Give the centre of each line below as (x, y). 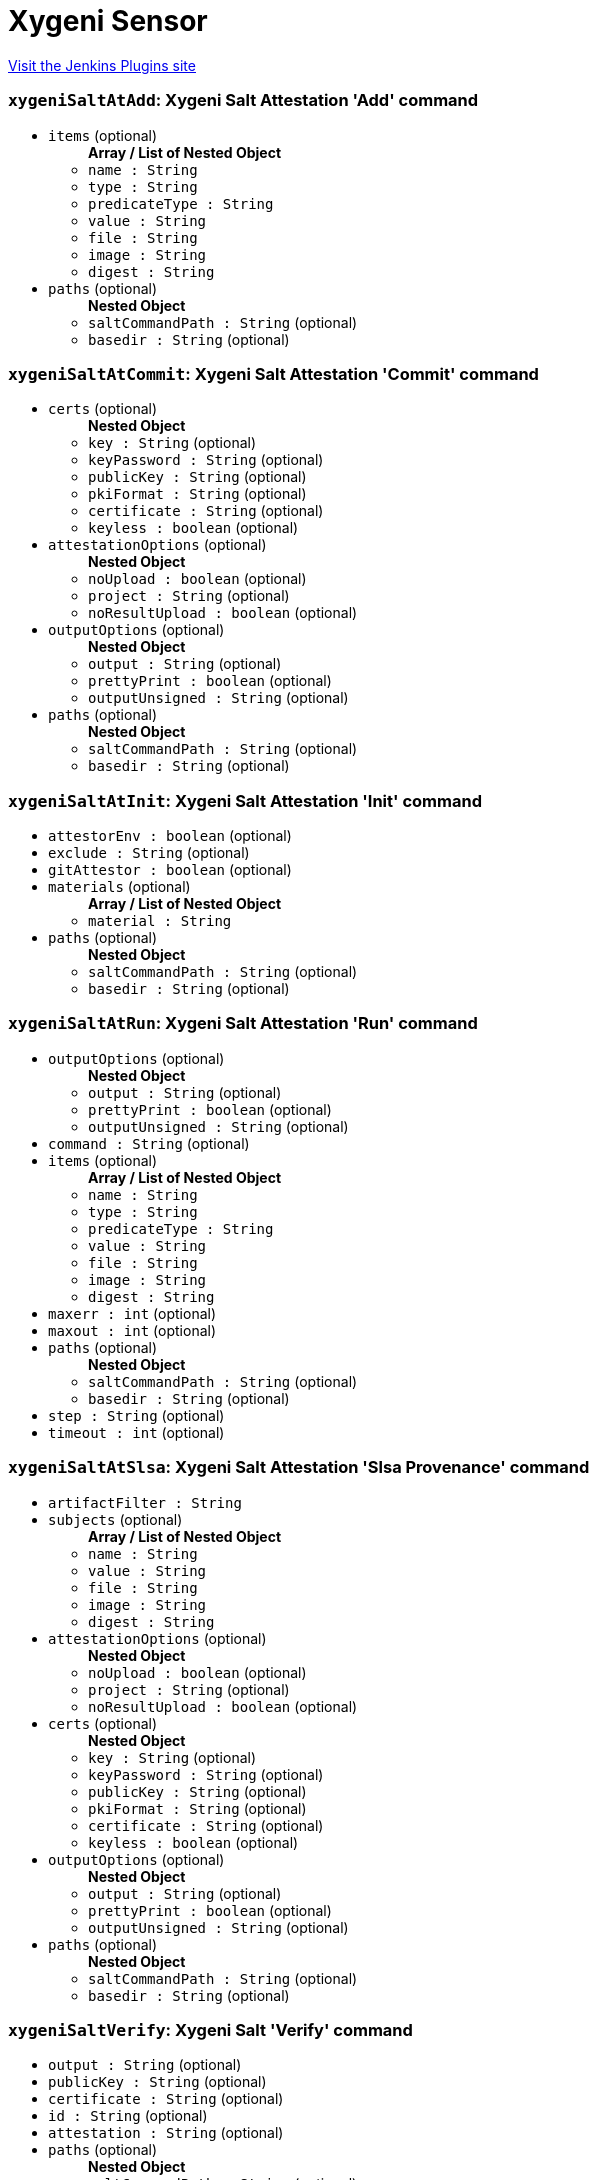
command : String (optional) (149, 1143)
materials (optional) (119, 886)
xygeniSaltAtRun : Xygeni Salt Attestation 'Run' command (243, 1023)
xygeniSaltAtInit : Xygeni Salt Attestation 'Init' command (245, 800)
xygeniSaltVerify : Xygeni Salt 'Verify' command (210, 2029)
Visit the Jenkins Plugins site (102, 65)
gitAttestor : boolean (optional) (170, 869)
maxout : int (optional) (132, 1330)
